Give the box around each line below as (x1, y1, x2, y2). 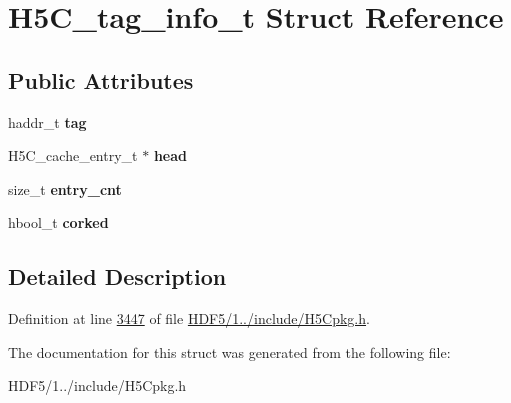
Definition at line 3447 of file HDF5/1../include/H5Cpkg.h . (8, 308, 370, 329)
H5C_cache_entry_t (8, 145, 138, 166)
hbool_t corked (8, 212, 109, 233)
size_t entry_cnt (8, 178, 122, 199)
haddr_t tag (8, 111, 87, 132)
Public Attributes (8, 64, 194, 95)
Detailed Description (8, 261, 227, 292)
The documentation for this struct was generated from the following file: (8, 341, 451, 362)
